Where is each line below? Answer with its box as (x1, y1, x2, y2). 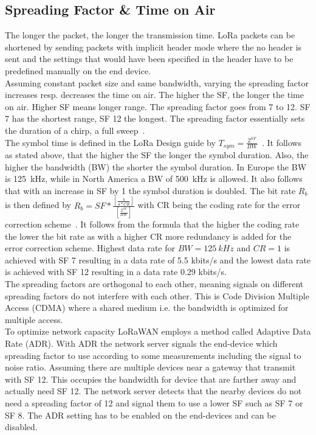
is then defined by (5, 198, 71, 211)
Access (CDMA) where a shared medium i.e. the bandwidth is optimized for (5, 301, 289, 314)
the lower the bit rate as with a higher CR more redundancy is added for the (5, 229, 292, 242)
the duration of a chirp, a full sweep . (5, 124, 145, 136)
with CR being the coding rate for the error (137, 198, 301, 211)
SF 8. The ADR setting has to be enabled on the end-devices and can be (5, 408, 276, 421)
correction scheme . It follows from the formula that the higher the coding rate (5, 218, 300, 231)
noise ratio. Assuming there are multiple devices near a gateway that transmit (5, 361, 296, 374)
